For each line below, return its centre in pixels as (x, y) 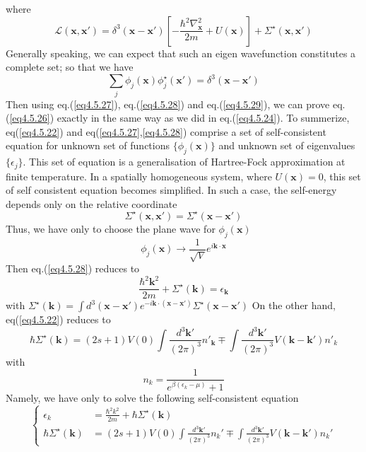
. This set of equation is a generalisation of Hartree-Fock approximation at (184, 162)
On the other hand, (294, 305)
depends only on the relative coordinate (91, 203)
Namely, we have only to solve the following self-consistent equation (152, 397)
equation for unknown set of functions (88, 145)
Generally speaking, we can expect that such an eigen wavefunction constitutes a (181, 53)
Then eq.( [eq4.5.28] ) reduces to (73, 268)
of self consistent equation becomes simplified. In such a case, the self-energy (171, 190)
